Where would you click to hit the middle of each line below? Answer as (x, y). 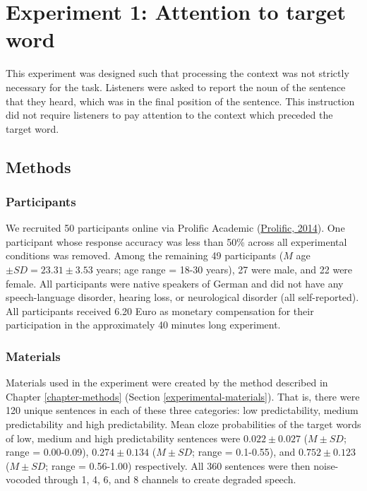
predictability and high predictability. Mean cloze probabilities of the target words (183, 424)
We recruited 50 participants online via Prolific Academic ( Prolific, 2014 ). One (175, 228)
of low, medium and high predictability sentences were (123, 438)
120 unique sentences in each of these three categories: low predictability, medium (182, 410)
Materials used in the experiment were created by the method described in (167, 383)
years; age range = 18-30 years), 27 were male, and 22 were (224, 270)
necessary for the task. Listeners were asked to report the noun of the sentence (176, 87)
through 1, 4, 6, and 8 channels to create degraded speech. (170, 479)
